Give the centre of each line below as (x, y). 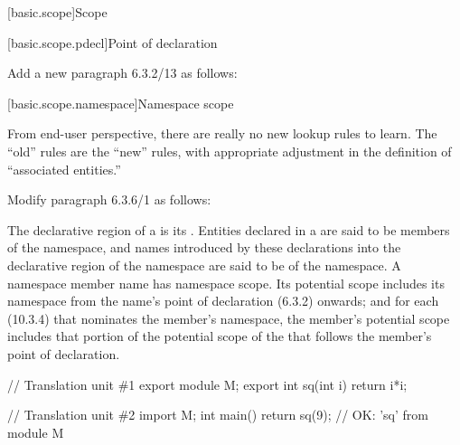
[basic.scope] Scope (57, 12)
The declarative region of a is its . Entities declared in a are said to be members (229, 229)
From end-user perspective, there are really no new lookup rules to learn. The (222, 133)
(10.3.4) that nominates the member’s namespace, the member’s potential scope (229, 318)
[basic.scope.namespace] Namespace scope (121, 103)
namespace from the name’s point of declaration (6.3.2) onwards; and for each (223, 301)
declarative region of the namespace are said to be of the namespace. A (204, 265)
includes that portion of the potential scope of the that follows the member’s (220, 336)
